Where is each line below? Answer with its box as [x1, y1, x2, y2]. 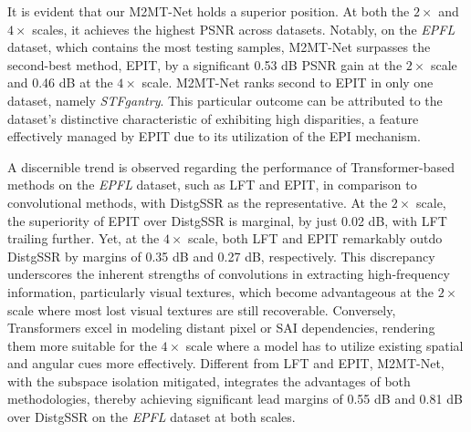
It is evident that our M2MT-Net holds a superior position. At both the [7, 2, 410, 20]
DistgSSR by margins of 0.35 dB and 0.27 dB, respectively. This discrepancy [7, 246, 435, 265]
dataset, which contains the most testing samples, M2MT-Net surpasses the [7, 37, 431, 57]
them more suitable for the [7, 335, 157, 355]
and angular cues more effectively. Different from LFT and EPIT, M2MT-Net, [7, 354, 445, 373]
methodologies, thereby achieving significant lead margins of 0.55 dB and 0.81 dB [7, 389, 463, 408]
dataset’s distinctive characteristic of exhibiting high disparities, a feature [7, 108, 419, 128]
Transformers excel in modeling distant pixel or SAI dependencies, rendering [7, 318, 435, 337]
